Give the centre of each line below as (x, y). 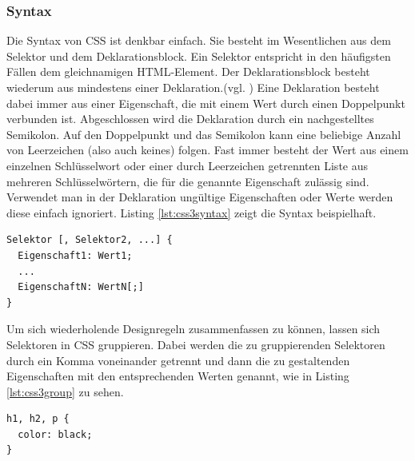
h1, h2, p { (38, 419)
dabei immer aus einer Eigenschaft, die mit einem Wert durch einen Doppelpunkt (206, 103)
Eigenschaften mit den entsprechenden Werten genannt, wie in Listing (178, 376)
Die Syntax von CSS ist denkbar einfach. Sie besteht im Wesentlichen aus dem (199, 40)
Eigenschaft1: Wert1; (75, 255)
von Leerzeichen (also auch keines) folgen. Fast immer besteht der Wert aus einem (207, 150)
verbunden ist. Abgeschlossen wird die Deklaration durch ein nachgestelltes (190, 119)
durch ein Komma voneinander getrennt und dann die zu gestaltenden (178, 360)
